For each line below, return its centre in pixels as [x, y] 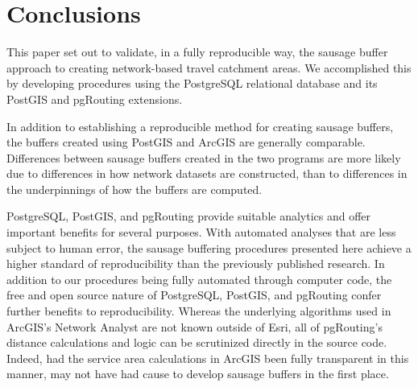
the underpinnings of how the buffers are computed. [135, 189]
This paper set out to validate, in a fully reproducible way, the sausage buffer [197, 52]
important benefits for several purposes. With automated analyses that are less [201, 232]
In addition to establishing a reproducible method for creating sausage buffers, [200, 126]
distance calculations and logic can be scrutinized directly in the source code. [197, 342]
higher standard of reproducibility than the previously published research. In [196, 263]
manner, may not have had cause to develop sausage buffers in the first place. [198, 374]
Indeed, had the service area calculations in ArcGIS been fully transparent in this [208, 358]
